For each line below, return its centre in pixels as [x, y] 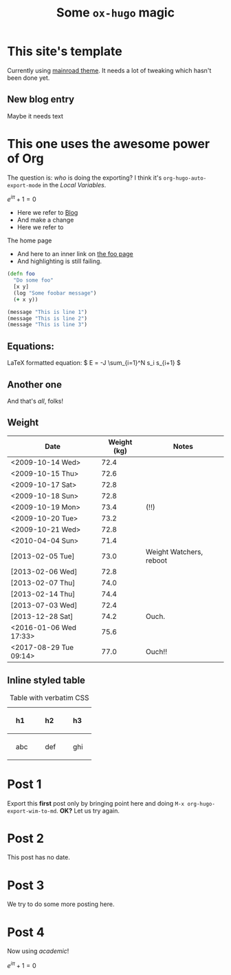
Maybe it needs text [35, 116]
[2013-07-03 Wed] [44, 605]
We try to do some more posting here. [61, 904]
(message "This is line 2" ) [47, 318]
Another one [34, 385]
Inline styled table [46, 681]
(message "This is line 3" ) [47, 325]
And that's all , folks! [35, 401]
